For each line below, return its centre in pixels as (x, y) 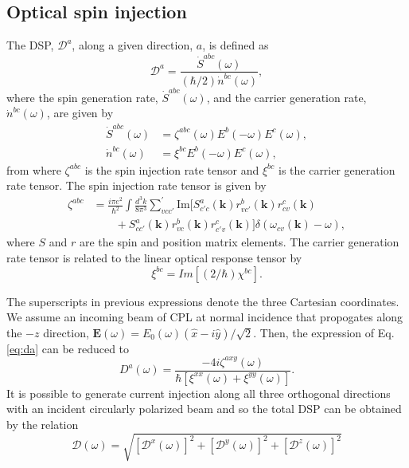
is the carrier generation (337, 169)
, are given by (80, 113)
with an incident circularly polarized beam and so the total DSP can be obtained (204, 409)
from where (34, 169)
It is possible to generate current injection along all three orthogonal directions (199, 393)
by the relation (43, 424)
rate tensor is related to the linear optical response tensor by (154, 258)
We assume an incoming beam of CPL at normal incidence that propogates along (205, 317)
